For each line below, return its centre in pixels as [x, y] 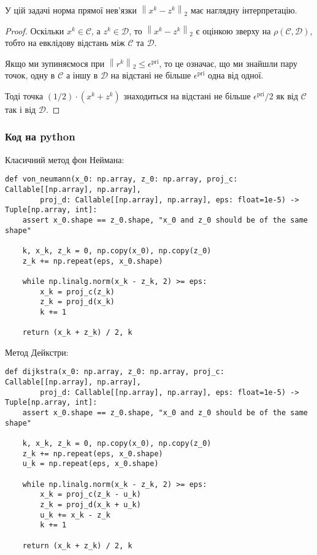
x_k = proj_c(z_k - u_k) [90, 495]
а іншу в [82, 75]
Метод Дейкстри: [37, 352]
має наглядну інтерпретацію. [244, 10]
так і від [21, 109]
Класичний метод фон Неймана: [65, 159]
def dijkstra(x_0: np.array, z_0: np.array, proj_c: [115, 372]
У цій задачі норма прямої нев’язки [71, 10]
